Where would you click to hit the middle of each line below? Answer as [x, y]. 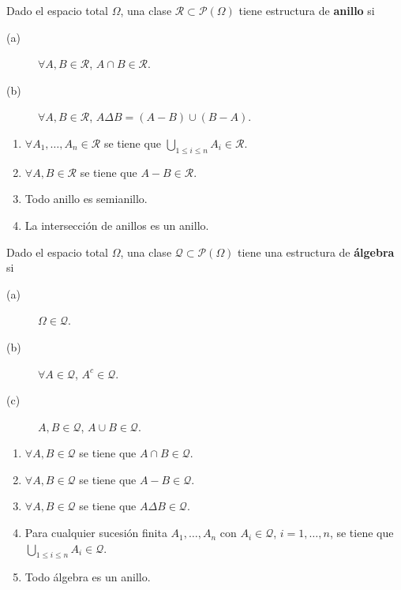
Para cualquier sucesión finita [96, 533]
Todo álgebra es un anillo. [88, 577]
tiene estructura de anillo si [307, 10]
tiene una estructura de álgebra [316, 252]
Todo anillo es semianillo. [86, 199]
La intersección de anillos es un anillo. [117, 225]
